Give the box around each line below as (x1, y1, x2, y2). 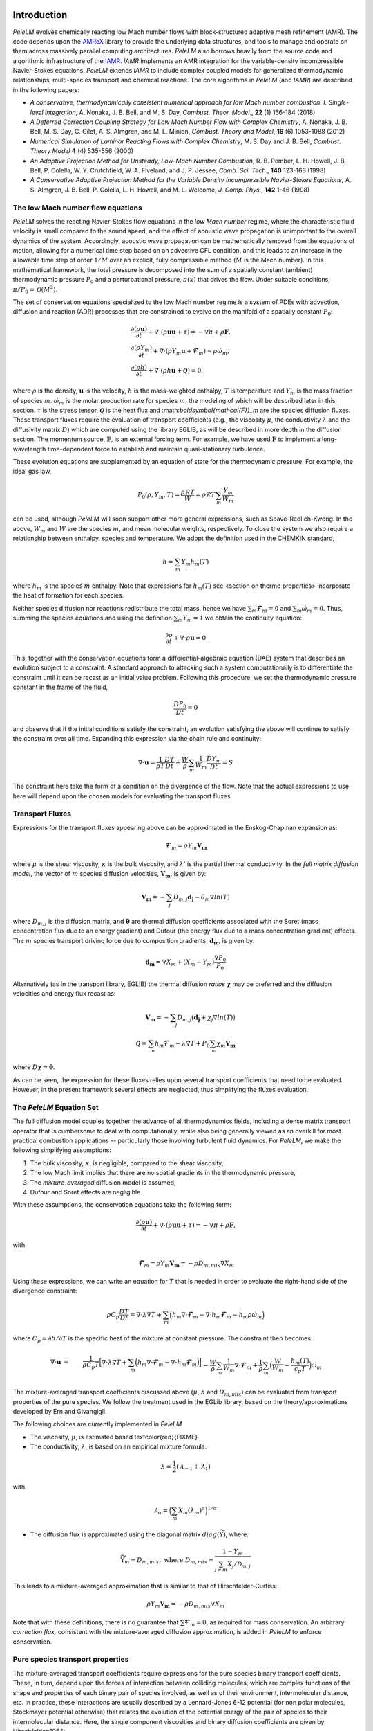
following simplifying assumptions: (12, 1146, 112, 1154)
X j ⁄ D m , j (227, 1560, 251, 1570)
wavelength (12, 445, 46, 453)
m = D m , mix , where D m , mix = (124, 1556, 214, 1566)
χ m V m (216, 1039, 236, 1049)
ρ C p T (82, 1361, 99, 1370)
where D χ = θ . (12, 1063, 55, 1071)
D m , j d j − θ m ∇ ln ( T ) (173, 893, 231, 903)
